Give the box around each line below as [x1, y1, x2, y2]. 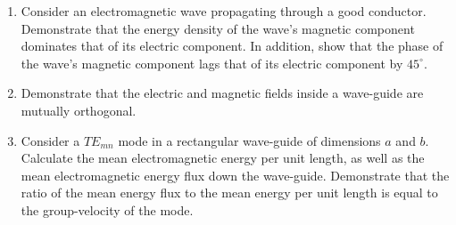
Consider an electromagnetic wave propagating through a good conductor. [21, 2, 427, 20]
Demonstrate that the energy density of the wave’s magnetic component [21, 19, 415, 37]
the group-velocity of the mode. [21, 200, 194, 219]
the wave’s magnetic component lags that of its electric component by [21, 53, 403, 72]
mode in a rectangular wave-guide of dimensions [118, 131, 381, 149]
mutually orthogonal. [21, 100, 137, 119]
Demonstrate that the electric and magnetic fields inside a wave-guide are [21, 84, 424, 102]
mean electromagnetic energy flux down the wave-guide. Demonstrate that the [21, 165, 450, 184]
